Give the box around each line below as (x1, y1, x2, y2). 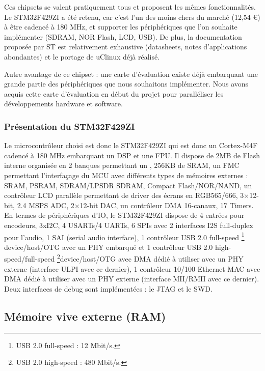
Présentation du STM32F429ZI (4, 120, 135, 132)
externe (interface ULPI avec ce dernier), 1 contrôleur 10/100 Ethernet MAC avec (4, 263, 260, 274)
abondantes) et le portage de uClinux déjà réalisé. (4, 51, 160, 62)
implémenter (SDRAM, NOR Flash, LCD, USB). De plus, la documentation (4, 31, 242, 42)
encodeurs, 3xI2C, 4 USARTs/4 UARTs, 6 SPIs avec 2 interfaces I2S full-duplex (4, 219, 253, 230)
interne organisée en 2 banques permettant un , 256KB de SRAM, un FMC (4, 160, 240, 170)
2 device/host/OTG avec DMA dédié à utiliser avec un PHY (57, 252, 244, 264)
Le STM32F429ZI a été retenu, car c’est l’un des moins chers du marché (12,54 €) (4, 11, 260, 22)
